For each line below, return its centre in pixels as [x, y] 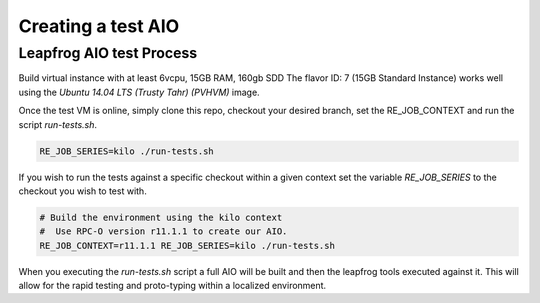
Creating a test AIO [99, 26]
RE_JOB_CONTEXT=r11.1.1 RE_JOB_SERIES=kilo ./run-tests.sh [187, 245]
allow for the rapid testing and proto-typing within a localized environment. [172, 286]
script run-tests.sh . [58, 124]
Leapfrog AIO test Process [108, 53]
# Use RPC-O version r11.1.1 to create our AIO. [163, 231]
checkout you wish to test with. [82, 191]
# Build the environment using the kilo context [161, 217]
